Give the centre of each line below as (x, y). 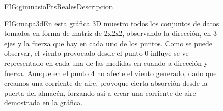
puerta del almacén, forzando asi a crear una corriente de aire (100, 92)
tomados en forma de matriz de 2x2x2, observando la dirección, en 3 (110, 33)
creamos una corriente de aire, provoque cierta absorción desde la (106, 83)
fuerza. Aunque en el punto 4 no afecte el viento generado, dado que (110, 73)
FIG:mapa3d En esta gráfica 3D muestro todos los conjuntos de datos (112, 23)
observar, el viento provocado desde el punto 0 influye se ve (96, 53)
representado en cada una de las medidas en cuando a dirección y (106, 63)
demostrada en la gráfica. (44, 103)
